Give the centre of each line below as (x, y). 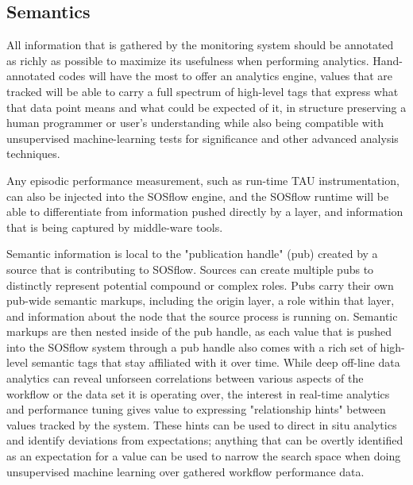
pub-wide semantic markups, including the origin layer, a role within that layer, (201, 300)
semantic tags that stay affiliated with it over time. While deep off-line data (216, 362)
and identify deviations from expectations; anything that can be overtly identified (205, 440)
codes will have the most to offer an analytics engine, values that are (226, 76)
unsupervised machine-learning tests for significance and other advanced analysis (203, 138)
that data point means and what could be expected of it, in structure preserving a (206, 107)
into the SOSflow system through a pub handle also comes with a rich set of (191, 346)
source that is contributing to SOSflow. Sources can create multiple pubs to (190, 269)
